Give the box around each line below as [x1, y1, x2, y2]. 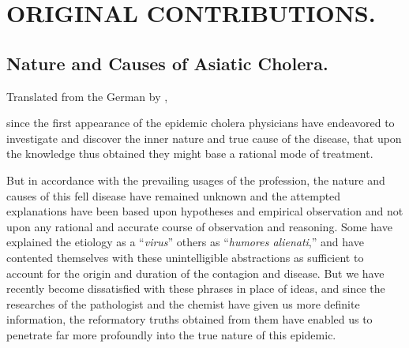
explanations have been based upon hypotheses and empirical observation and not [6, 203, 403, 219]
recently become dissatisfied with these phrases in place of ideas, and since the [6, 280, 385, 297]
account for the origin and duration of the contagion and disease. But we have [6, 264, 385, 281]
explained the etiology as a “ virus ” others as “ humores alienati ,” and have [6, 234, 364, 250]
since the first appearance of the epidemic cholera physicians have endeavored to [6, 114, 395, 131]
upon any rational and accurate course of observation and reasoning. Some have [6, 218, 392, 234]
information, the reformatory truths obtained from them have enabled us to [6, 311, 373, 327]
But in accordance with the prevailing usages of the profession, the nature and [6, 171, 385, 188]
